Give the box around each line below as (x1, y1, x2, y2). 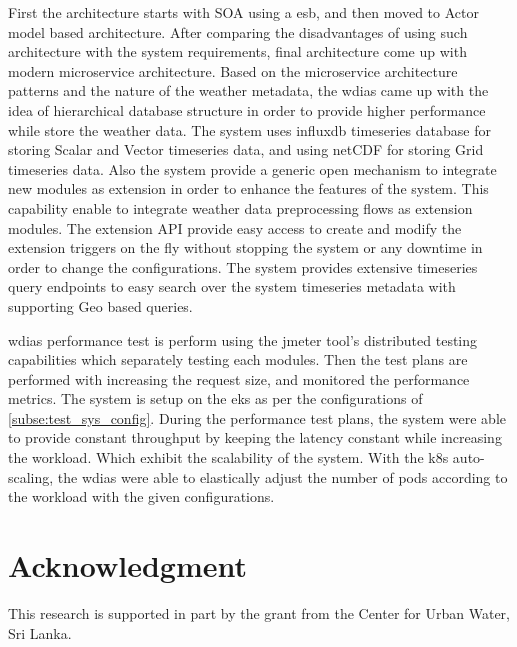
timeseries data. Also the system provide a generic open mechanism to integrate (8, 158, 497, 179)
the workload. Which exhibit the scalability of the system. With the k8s (8, 447, 449, 468)
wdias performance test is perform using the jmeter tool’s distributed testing (8, 329, 478, 350)
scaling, (8, 466, 54, 487)
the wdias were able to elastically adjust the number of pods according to (57, 466, 508, 487)
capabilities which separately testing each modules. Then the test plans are (8, 349, 468, 370)
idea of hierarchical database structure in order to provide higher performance (8, 99, 486, 120)
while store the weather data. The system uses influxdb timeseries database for (8, 119, 491, 140)
